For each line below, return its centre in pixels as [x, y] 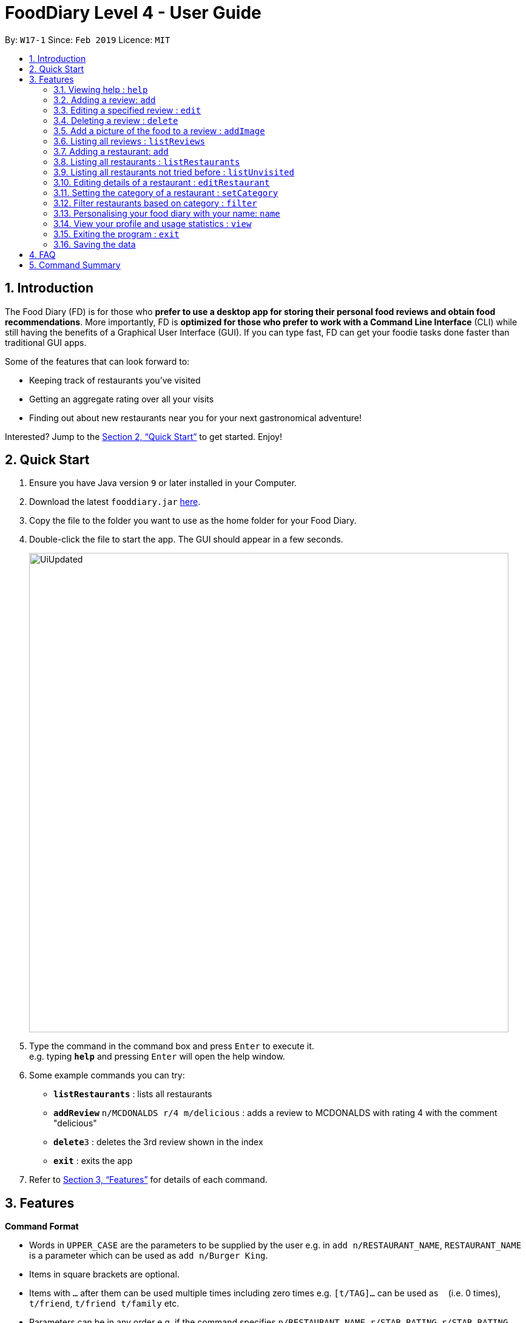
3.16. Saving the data [95, 244]
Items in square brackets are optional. [104, 1274]
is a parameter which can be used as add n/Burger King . [149, 1256]
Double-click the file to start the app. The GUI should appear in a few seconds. [186, 540]
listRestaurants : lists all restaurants [133, 1094]
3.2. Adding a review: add [105, 100]
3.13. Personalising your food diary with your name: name [167, 213]
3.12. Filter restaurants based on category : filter [155, 203]
